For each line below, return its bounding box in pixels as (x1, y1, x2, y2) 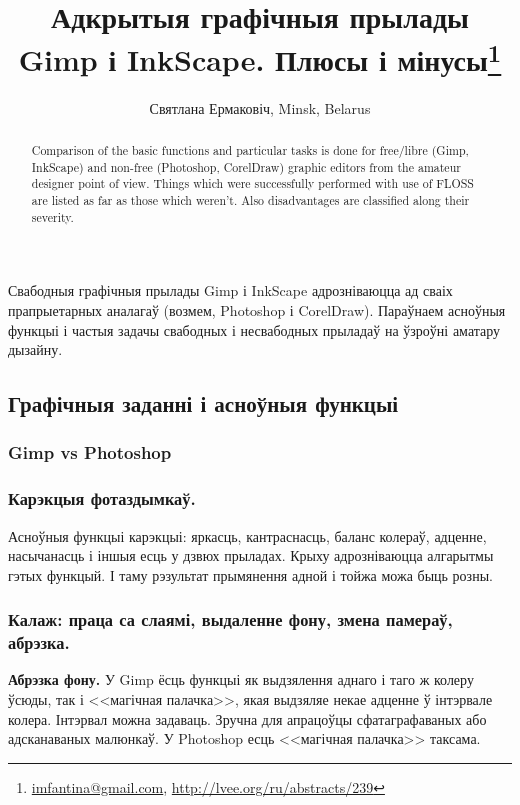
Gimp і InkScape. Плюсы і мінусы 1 (18, 35, 502, 80)
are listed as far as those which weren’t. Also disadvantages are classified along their (31, 192, 470, 208)
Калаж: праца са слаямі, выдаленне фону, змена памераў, (8, 607, 453, 632)
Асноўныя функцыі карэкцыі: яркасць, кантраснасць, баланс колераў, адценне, (8, 525, 487, 546)
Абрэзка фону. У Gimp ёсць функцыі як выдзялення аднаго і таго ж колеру (8, 669, 474, 690)
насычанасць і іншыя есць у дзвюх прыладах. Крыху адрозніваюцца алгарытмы (8, 545, 494, 566)
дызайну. (8, 339, 63, 360)
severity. (31, 208, 74, 225)
